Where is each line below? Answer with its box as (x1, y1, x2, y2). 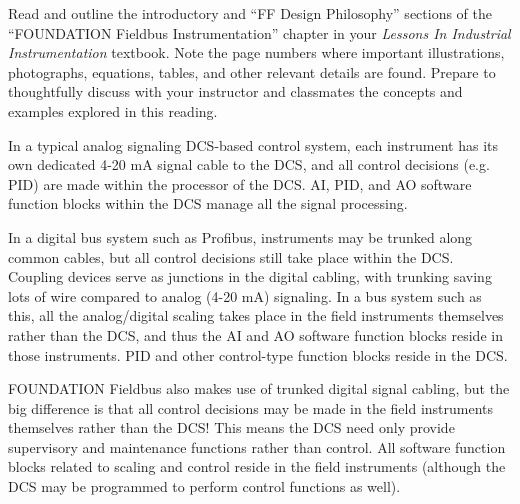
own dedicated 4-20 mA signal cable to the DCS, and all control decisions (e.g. (8, 154, 490, 175)
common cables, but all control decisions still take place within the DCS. (8, 246, 454, 267)
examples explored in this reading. (8, 100, 218, 121)
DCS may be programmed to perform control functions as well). (8, 476, 401, 497)
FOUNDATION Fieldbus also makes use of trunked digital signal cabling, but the (8, 378, 510, 399)
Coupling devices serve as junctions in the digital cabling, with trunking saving (8, 266, 492, 287)
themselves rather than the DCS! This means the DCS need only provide (8, 417, 455, 438)
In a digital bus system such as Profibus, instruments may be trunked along (8, 226, 473, 247)
